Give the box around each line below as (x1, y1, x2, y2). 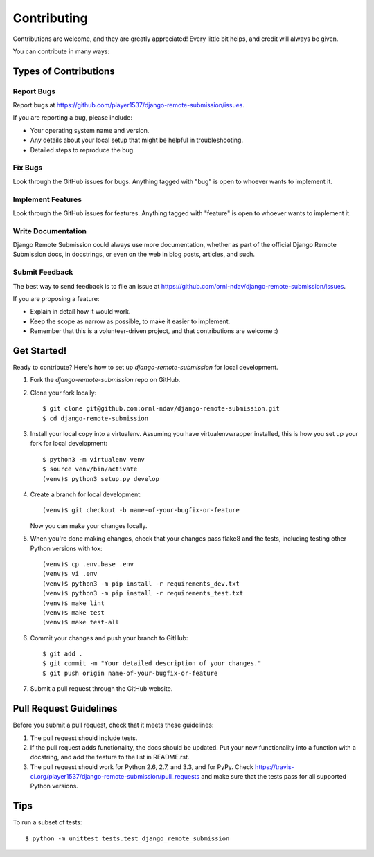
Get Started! (12, 345, 67, 357)
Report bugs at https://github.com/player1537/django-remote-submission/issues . (12, 101, 245, 109)
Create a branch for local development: (30, 490, 142, 498)
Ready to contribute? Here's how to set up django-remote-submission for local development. (12, 363, 278, 372)
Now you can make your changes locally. (30, 521, 148, 530)
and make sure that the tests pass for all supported (201, 773, 346, 781)
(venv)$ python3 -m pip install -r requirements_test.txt (42, 589, 244, 597)
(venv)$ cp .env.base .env (42, 560, 134, 568)
